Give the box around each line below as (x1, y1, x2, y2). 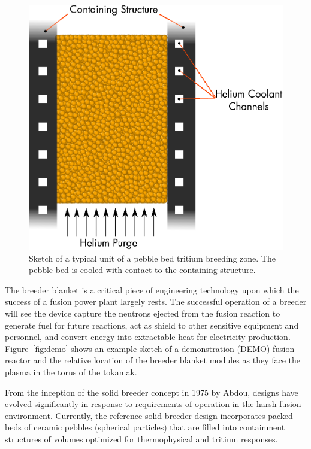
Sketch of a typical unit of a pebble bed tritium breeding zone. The (29, 251, 276, 264)
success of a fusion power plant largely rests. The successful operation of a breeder (5, 295, 307, 308)
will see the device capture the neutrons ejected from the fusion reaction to (5, 307, 280, 319)
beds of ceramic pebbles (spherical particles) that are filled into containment (5, 421, 285, 433)
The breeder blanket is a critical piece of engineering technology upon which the (5, 283, 299, 296)
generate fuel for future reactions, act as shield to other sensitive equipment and (5, 318, 299, 331)
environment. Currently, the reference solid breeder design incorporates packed (5, 409, 293, 421)
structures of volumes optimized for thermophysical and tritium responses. (5, 432, 278, 445)
